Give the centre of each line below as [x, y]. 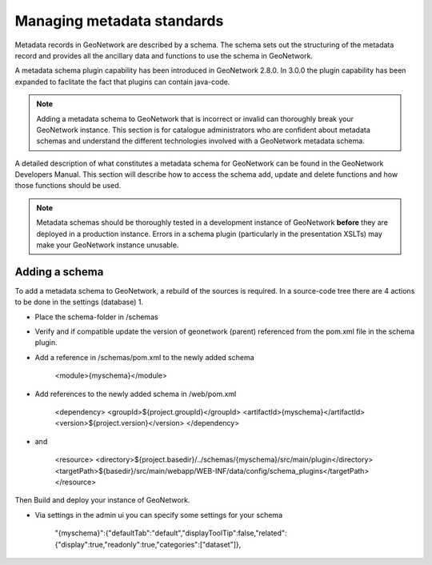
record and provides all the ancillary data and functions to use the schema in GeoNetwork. [164, 55]
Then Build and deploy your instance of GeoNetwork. [102, 500]
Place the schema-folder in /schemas [97, 317]
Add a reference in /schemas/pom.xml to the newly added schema [145, 357]
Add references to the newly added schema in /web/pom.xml [136, 394]
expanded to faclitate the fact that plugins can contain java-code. [122, 82]
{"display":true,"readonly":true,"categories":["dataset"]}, [148, 544]
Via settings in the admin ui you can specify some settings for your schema [159, 515]
